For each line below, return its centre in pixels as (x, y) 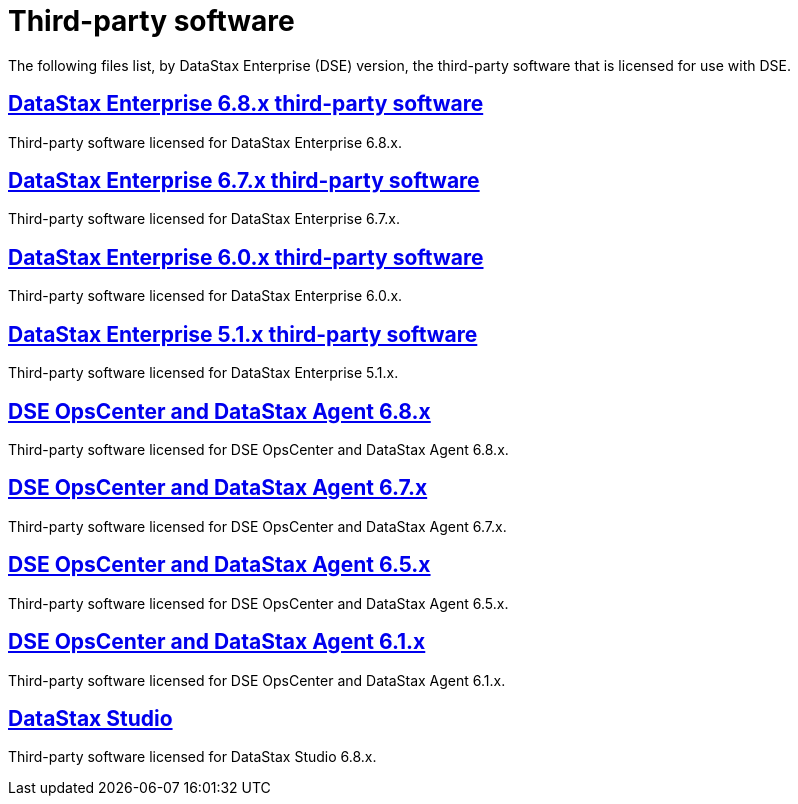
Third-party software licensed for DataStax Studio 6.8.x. (192, 757)
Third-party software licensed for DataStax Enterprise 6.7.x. (204, 219)
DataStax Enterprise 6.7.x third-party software (244, 181)
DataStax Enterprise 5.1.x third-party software (243, 334)
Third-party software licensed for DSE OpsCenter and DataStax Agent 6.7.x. (257, 526)
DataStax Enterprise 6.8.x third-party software (246, 104)
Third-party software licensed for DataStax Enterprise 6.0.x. (205, 296)
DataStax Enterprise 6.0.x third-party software (246, 257)
